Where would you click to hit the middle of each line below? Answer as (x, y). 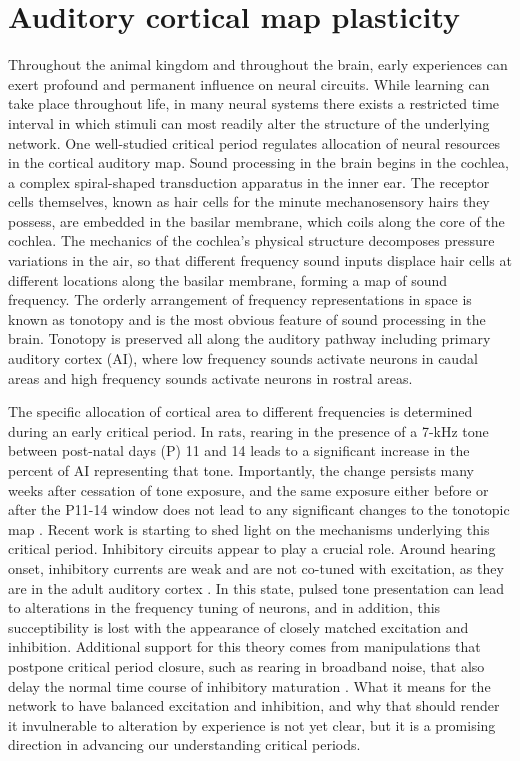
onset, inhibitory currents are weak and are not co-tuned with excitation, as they (256, 567)
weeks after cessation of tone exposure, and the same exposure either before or (248, 489)
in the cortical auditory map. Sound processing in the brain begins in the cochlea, (258, 162)
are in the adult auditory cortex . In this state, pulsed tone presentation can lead (256, 587)
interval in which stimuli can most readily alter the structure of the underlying (249, 122)
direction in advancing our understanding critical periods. (184, 744)
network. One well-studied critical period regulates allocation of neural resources (254, 142)
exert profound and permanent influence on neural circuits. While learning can (249, 83)
